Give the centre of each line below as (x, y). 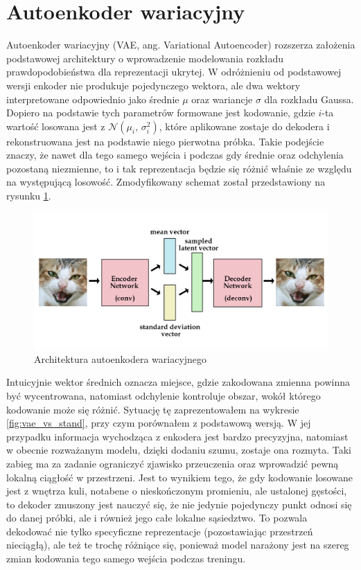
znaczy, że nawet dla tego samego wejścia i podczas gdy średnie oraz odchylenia (175, 155)
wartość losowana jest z (56, 126)
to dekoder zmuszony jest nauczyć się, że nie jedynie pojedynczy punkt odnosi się (179, 504)
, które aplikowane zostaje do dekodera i (244, 126)
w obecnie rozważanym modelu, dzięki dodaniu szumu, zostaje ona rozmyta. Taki (179, 450)
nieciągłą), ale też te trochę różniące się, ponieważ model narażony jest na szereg (178, 545)
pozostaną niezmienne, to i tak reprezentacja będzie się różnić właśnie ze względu (179, 168)
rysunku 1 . (29, 196)
